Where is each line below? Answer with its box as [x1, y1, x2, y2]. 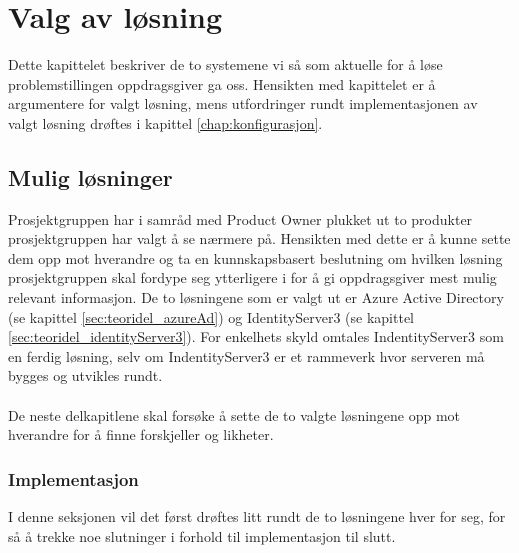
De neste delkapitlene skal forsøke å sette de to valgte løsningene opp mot [8, 404, 461, 425]
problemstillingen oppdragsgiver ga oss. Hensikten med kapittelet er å [8, 73, 436, 94]
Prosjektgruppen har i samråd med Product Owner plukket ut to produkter [8, 208, 473, 229]
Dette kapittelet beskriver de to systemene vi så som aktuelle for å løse [8, 54, 443, 75]
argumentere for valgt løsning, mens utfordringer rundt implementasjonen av [8, 93, 478, 114]
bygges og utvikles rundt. [8, 365, 163, 386]
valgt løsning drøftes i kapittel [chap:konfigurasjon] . [8, 112, 323, 133]
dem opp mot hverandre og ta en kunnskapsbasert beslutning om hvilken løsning [8, 247, 503, 268]
